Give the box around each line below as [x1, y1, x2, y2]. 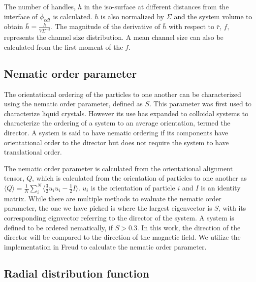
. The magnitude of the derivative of [51, 21, 160, 31]
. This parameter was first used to [149, 98, 252, 109]
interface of [4, 11, 38, 21]
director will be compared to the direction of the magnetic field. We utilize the [4, 232, 241, 242]
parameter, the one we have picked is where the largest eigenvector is [4, 203, 212, 213]
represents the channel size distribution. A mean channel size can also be [4, 32, 224, 42]
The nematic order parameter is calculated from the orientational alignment [4, 163, 233, 173]
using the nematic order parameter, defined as [4, 98, 143, 109]
